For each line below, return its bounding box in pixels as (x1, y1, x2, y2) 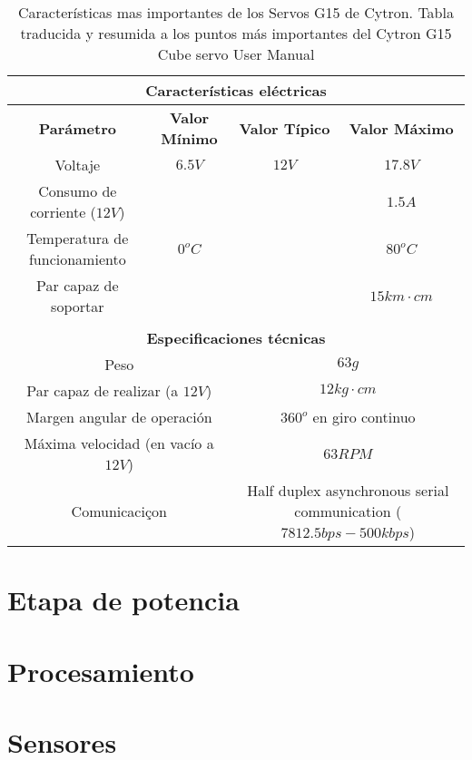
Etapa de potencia (7, 581, 240, 619)
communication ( (294, 501, 402, 521)
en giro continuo (312, 406, 416, 427)
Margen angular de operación (25, 406, 212, 427)
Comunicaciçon (71, 501, 167, 521)
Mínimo (161, 128, 218, 149)
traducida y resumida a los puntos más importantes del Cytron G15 (20, 23, 452, 44)
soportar (51, 296, 104, 317)
